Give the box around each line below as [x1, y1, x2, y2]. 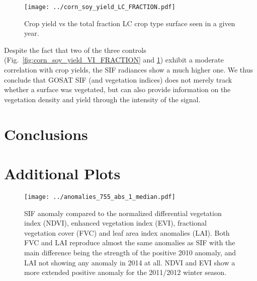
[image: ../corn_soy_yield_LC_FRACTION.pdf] [24, 4, 176, 11]
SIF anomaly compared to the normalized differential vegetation [24, 207, 222, 218]
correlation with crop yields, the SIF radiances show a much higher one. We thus [4, 64, 253, 75]
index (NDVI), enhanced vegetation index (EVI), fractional [24, 218, 207, 228]
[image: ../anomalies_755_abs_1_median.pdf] [24, 193, 176, 200]
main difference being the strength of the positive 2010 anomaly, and [24, 247, 236, 257]
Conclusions [4, 123, 88, 144]
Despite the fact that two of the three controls [4, 44, 146, 55]
